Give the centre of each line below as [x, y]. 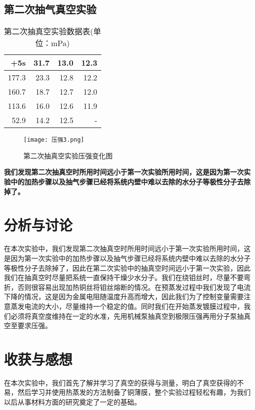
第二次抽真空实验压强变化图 [68, 155]
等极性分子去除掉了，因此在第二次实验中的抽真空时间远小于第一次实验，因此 [127, 268]
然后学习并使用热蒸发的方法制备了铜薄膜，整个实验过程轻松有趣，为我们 [134, 392]
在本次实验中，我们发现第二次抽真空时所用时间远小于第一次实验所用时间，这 [127, 248]
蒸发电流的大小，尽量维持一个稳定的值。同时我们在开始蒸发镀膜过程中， [127, 306]
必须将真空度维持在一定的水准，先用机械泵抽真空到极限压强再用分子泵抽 [127, 316]
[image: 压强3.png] [54, 140]
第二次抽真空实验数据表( [49, 31]
